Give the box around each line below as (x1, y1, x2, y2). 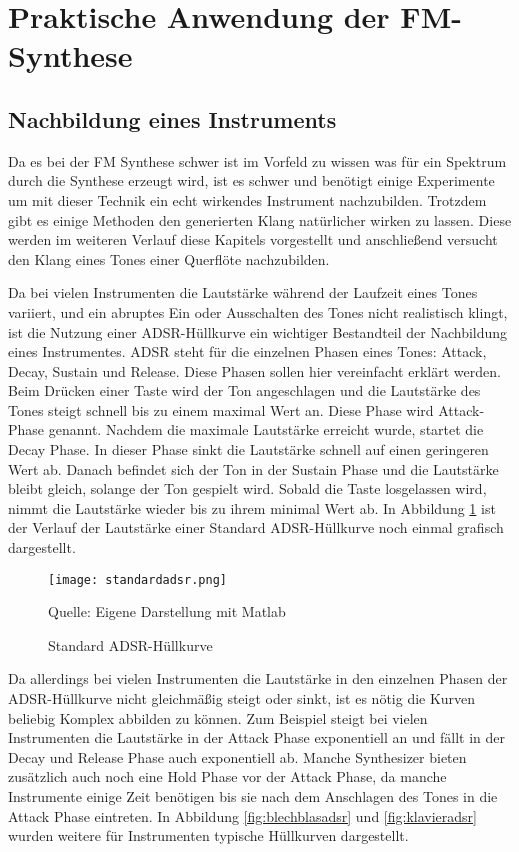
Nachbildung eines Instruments (8, 103, 337, 134)
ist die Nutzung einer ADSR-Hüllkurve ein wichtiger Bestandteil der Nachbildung (8, 321, 508, 342)
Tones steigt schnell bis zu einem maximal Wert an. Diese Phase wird (8, 399, 434, 420)
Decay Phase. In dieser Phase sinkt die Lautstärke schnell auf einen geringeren (8, 439, 489, 460)
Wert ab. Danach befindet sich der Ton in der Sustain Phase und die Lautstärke (8, 458, 499, 479)
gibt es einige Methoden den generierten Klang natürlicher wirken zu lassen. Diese (8, 209, 512, 230)
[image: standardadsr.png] (48, 572, 227, 587)
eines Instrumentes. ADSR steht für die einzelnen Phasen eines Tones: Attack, (8, 341, 487, 362)
